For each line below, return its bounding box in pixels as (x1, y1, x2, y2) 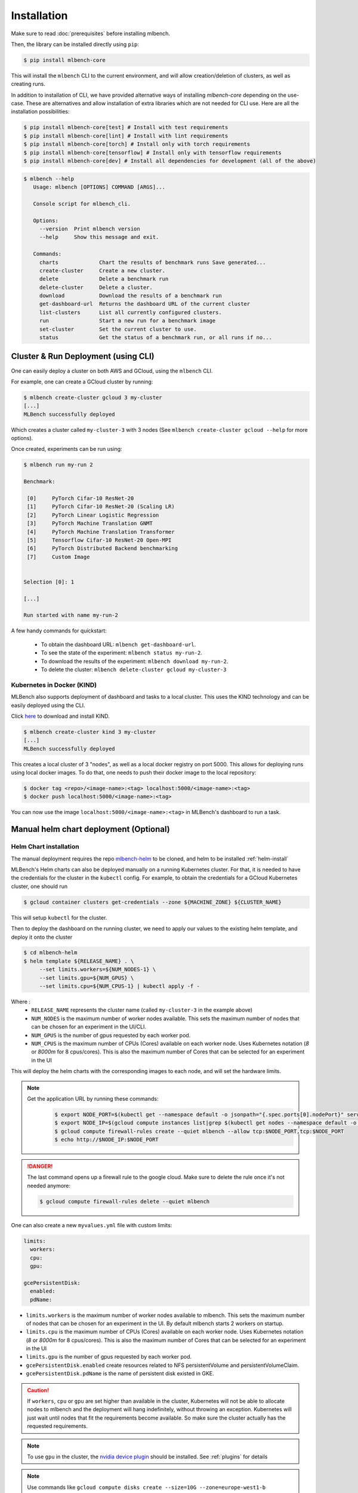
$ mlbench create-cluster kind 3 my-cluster (23, 729, 156, 735)
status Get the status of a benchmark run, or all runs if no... (39, 334, 273, 341)
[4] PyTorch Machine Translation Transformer (27, 529, 175, 535)
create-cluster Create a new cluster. (39, 267, 165, 274)
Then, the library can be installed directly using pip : (11, 41, 140, 48)
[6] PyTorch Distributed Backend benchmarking (27, 545, 178, 552)
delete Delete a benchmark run (39, 275, 169, 282)
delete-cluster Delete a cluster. (39, 284, 153, 291)
